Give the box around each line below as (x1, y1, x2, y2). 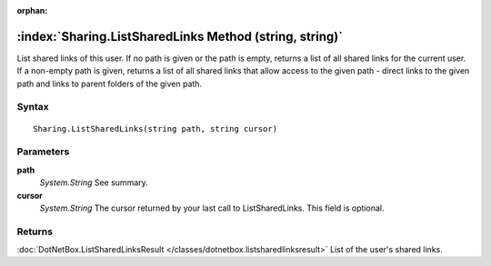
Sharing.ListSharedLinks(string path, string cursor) (33, 123, 277, 133)
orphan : (16, 5, 48, 15)
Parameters (16, 145, 70, 158)
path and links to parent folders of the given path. (16, 78, 203, 89)
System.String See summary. (39, 177, 149, 188)
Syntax (16, 101, 49, 113)
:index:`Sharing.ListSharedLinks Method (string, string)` (16, 28, 344, 44)
